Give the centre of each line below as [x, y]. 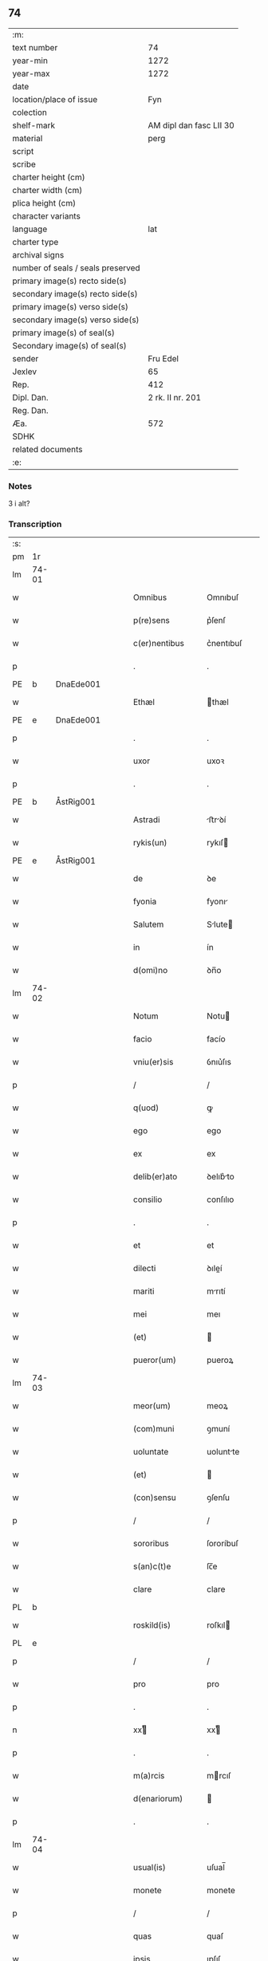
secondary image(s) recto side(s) [75, 293]
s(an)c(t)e [152, 1566]
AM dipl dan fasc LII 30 [191, 125]
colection [30, 112]
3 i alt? [19, 504]
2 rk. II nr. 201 [175, 397]
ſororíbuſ [223, 1544]
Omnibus [150, 597]
